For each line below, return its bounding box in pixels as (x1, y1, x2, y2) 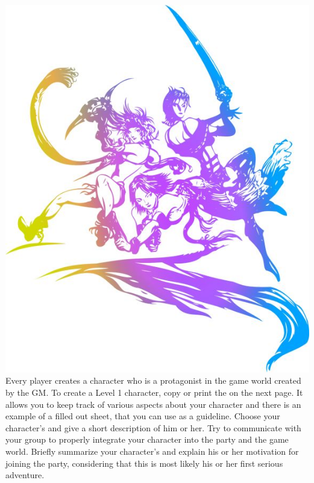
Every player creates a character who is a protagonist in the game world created (5, 374, 301, 387)
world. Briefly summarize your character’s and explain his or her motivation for (5, 445, 299, 458)
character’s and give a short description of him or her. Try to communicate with (5, 421, 301, 434)
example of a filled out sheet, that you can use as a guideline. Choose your (5, 410, 280, 422)
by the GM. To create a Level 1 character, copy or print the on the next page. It (5, 386, 303, 399)
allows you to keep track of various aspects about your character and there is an (5, 398, 301, 410)
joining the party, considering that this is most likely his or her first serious (5, 457, 283, 469)
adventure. (5, 469, 45, 481)
